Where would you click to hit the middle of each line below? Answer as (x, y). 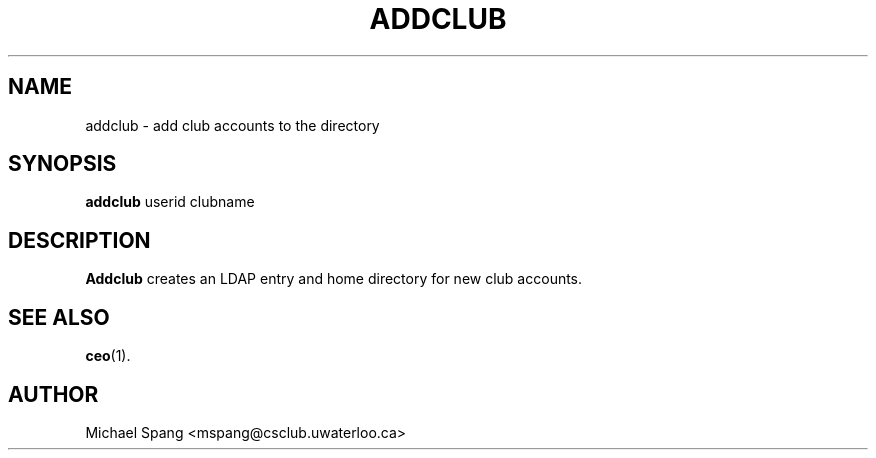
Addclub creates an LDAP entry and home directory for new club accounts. (334, 279)
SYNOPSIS (62, 164)
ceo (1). (108, 356)
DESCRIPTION (79, 240)
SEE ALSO (59, 317)
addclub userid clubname (170, 202)
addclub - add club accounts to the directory (232, 125)
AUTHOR (53, 394)
